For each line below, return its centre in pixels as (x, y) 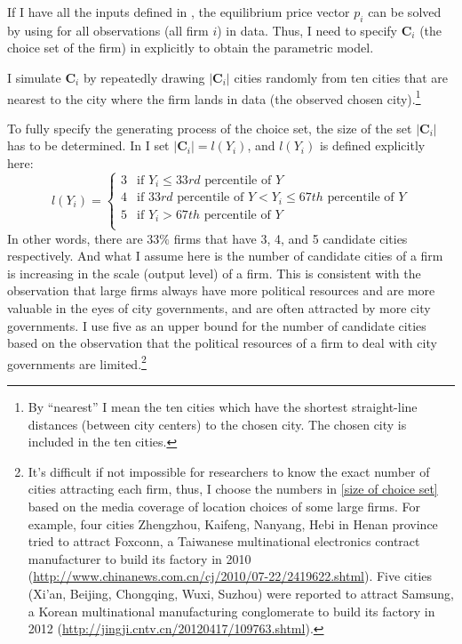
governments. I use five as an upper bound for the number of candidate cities (217, 325)
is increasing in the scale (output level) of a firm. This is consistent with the (214, 273)
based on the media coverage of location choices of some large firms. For (224, 506)
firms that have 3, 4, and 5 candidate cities (291, 238)
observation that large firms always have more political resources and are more (221, 290)
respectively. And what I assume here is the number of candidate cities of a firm (225, 256)
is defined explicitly (372, 145)
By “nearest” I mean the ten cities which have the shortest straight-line (223, 407)
